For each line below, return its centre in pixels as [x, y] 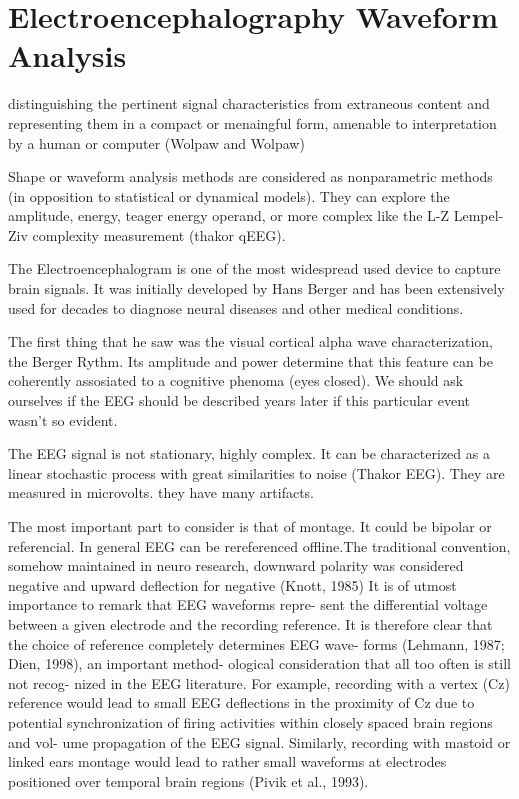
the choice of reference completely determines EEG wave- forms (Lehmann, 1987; [256, 643]
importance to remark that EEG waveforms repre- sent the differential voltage [248, 604]
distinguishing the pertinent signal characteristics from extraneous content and [249, 103]
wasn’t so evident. [63, 419]
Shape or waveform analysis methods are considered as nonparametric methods [250, 176]
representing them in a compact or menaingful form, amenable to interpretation [252, 122]
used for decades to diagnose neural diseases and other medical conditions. [236, 307]
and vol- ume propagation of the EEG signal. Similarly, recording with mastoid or [259, 741]
